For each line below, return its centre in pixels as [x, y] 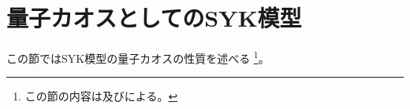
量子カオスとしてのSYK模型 [154, 18]
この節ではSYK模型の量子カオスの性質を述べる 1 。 [138, 57]
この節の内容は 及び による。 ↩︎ [101, 96]
